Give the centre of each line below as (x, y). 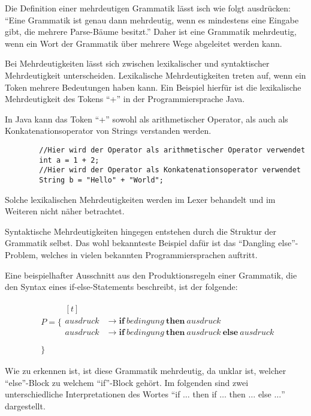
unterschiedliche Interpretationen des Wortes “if (93, 394)
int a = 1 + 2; (69, 160)
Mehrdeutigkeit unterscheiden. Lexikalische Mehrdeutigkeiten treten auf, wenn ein (155, 75)
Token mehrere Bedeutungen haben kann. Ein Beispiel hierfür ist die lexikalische (153, 87)
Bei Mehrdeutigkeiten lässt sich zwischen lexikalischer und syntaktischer (137, 63)
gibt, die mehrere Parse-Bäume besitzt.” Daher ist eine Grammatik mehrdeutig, (151, 32)
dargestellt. (25, 405)
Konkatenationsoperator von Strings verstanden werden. (108, 131)
